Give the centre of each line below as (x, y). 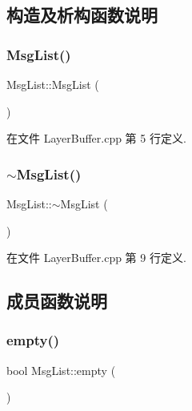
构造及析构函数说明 (82, 15)
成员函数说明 (57, 301)
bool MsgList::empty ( (61, 370)
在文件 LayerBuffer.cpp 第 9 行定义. (96, 258)
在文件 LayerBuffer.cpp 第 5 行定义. (96, 138)
